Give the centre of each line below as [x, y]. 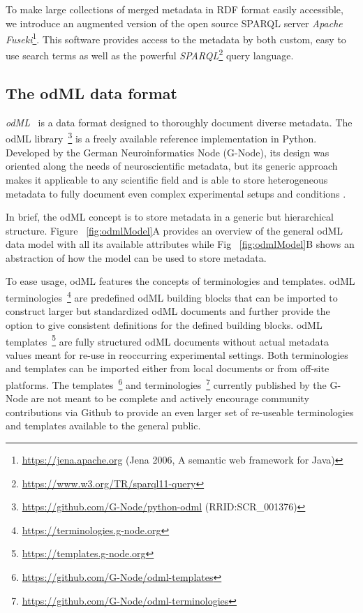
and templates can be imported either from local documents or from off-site [168, 368]
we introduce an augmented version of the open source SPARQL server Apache [174, 23]
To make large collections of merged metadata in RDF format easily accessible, [175, 9]
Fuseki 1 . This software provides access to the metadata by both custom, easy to [176, 38]
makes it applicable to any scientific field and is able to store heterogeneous [167, 179]
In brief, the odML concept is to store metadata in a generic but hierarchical [170, 217]
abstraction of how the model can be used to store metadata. [136, 257]
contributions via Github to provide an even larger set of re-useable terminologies [180, 412]
